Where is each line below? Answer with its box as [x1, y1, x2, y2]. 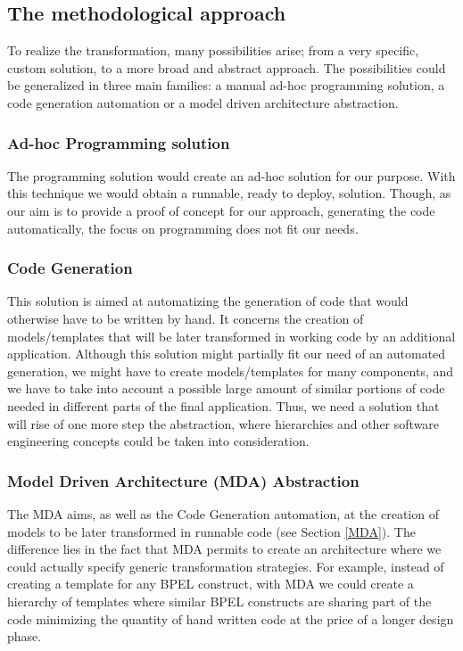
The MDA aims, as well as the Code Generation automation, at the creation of [7, 504, 439, 523]
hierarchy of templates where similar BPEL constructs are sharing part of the [7, 591, 432, 610]
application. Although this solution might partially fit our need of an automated [7, 344, 446, 363]
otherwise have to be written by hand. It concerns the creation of [7, 309, 364, 327]
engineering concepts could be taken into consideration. [7, 432, 310, 450]
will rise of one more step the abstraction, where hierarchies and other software [7, 414, 440, 433]
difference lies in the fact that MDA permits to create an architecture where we [7, 540, 442, 558]
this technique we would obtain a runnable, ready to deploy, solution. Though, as [7, 184, 451, 202]
